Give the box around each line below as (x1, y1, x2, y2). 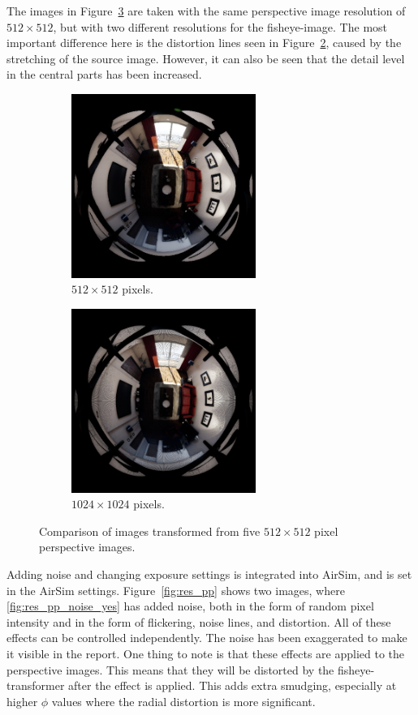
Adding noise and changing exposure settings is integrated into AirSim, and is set (6, 566, 412, 583)
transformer (6, 677, 65, 694)
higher (6, 692, 38, 709)
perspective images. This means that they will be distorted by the (6, 661, 334, 678)
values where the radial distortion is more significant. (51, 692, 316, 709)
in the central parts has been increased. (6, 66, 202, 83)
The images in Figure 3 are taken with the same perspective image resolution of (6, 2, 406, 19)
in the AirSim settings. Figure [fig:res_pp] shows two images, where (6, 581, 345, 598)
